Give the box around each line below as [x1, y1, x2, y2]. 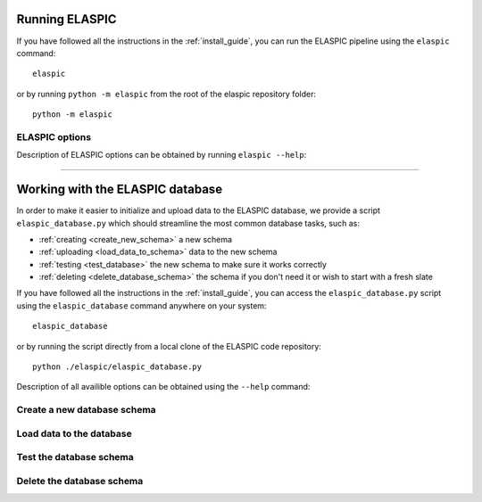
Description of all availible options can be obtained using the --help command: [16, 382, 311, 392]
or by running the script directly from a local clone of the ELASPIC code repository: [16, 341, 321, 351]
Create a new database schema [16, 404, 156, 416]
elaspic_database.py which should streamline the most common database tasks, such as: [16, 218, 361, 228]
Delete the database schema [16, 474, 144, 487]
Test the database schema [16, 451, 134, 464]
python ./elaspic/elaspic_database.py [32, 362, 203, 372]
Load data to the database [16, 427, 133, 440]
